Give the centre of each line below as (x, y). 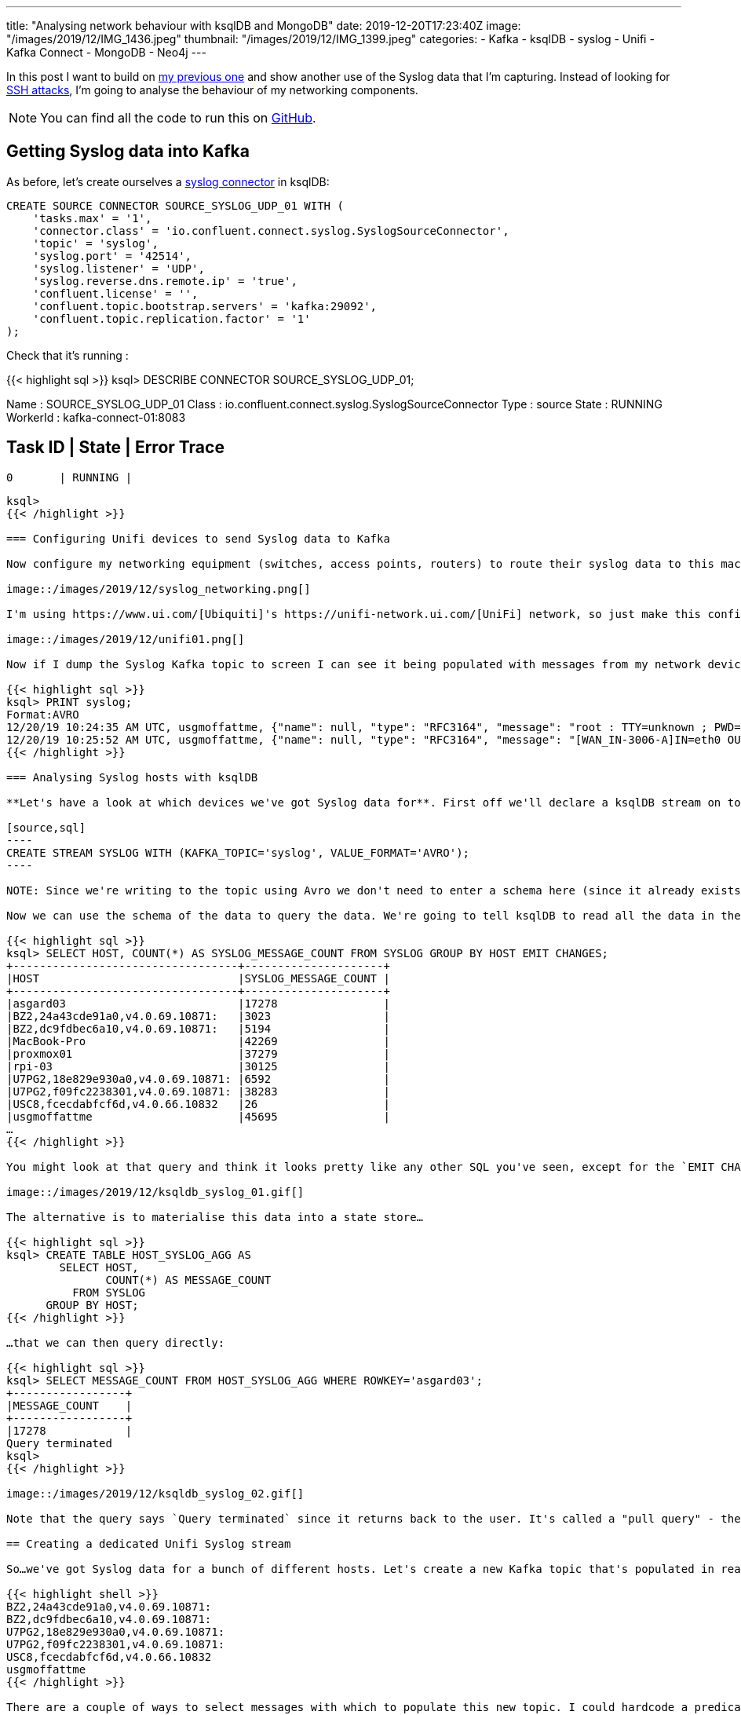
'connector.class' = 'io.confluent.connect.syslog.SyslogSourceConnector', (271, 230)
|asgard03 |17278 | (198, 1003)
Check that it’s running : (68, 355)
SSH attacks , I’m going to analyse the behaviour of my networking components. (212, 90)
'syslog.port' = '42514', (112, 256)
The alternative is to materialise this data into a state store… (215, 1217)
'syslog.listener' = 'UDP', (119, 268)
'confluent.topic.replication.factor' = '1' (172, 318)
